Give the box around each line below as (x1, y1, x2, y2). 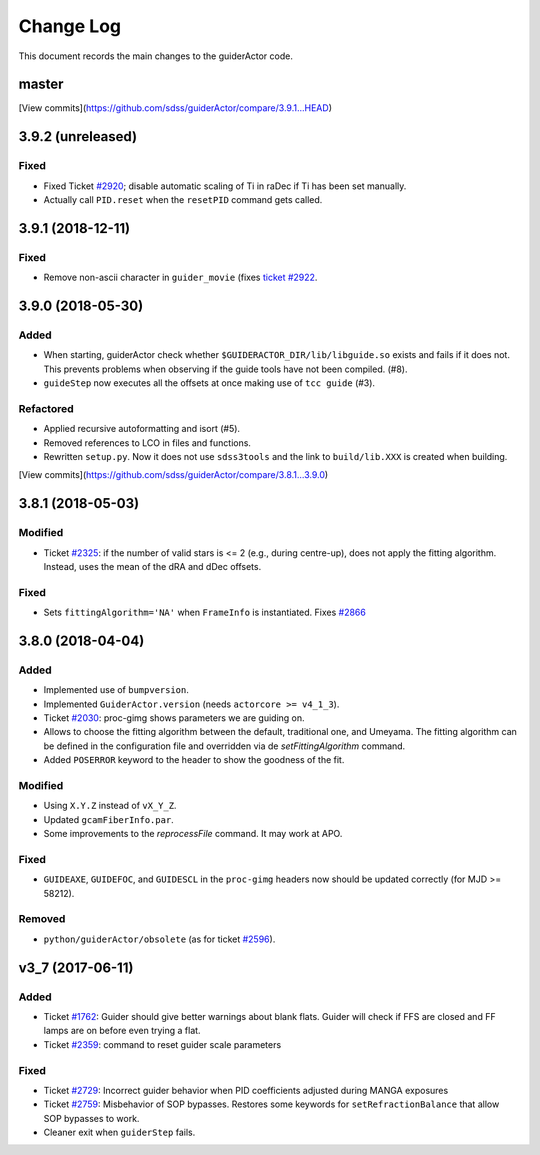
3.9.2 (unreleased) (18, 128, 138, 145)
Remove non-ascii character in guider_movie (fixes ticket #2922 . (43, 271, 318, 284)
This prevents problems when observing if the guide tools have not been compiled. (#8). (43, 363, 408, 375)
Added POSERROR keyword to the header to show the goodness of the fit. (43, 754, 345, 766)
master (18, 76, 64, 93)
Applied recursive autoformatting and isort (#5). (43, 423, 240, 435)
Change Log (18, 15, 122, 37)
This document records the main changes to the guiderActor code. (18, 50, 294, 62)
